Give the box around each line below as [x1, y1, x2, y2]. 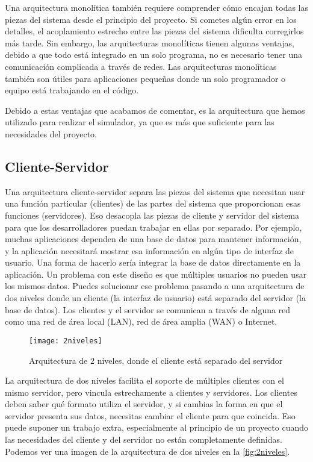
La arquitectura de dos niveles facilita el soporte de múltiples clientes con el [5, 374, 284, 387]
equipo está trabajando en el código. [5, 84, 139, 96]
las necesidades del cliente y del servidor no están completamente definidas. [5, 433, 282, 446]
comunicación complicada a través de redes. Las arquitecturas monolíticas [5, 60, 277, 72]
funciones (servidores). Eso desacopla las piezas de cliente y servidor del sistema [5, 208, 300, 221]
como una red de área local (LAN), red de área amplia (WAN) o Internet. [5, 315, 277, 328]
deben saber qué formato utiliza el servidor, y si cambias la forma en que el [5, 398, 283, 410]
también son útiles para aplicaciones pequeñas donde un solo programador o [5, 72, 286, 84]
